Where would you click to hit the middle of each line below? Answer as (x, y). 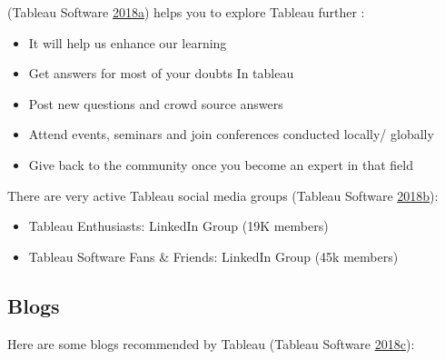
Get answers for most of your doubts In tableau (161, 73)
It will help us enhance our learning (128, 42)
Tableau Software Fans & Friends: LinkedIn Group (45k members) (213, 256)
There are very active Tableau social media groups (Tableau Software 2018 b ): (223, 195)
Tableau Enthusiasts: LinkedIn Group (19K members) (178, 226)
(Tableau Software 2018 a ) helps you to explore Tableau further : (186, 12)
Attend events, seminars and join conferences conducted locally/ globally (231, 134)
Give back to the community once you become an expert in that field (221, 164)
